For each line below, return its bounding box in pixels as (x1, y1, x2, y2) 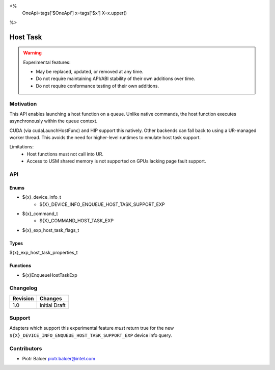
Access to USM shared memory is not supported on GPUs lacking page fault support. (26, 158, 206, 164)
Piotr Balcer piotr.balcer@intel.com (22, 355, 95, 361)
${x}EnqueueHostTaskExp (22, 272, 77, 278)
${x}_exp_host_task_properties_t (9, 250, 78, 256)
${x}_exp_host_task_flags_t (22, 227, 79, 233)
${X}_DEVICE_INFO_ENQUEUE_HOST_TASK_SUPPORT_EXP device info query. (9, 332, 173, 338)
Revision (12, 295, 34, 302)
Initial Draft (39, 301, 66, 308)
